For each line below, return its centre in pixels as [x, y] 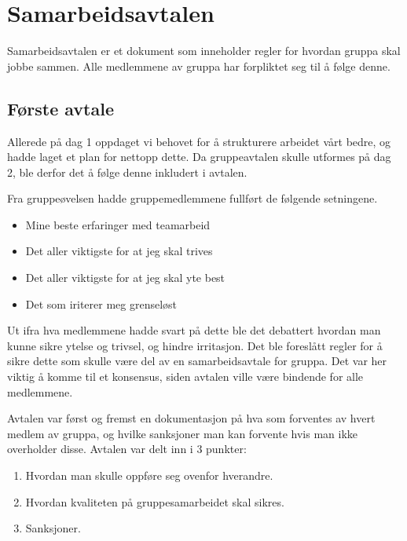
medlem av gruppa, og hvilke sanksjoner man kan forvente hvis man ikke [183, 433]
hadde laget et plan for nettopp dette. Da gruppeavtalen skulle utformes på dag [199, 157]
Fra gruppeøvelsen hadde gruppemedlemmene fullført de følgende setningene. [192, 198]
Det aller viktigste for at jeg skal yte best [125, 278]
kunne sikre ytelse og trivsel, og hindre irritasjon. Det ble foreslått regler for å [195, 345]
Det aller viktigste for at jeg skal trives [119, 251]
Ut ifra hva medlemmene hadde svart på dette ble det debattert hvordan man [194, 330]
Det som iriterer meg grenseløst [101, 303]
